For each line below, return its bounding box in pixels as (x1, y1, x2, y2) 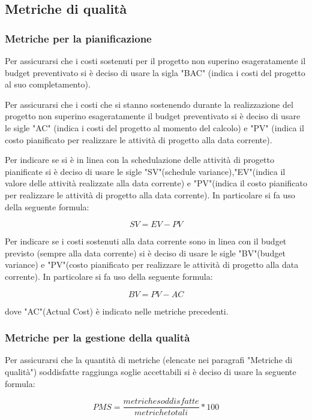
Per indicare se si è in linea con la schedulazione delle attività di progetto (5, 153, 274, 166)
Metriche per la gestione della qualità (5, 330, 190, 345)
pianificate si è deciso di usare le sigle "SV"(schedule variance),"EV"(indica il (5, 165, 286, 177)
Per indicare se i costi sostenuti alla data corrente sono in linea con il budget (5, 235, 287, 247)
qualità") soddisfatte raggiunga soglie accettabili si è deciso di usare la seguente (5, 365, 296, 377)
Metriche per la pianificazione (5, 31, 152, 46)
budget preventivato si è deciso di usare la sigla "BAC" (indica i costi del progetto (5, 66, 305, 78)
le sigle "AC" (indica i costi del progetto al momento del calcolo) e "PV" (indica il (5, 121, 304, 134)
